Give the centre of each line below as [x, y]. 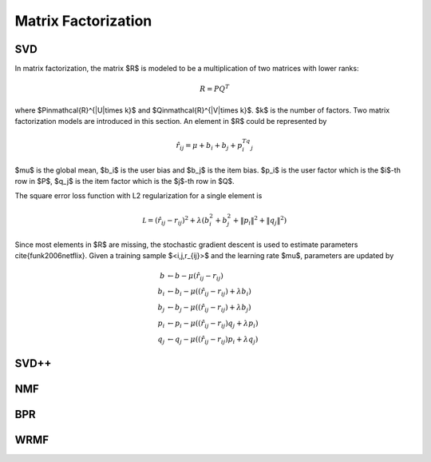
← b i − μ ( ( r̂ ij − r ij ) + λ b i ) [210, 293]
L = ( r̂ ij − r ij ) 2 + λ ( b [176, 221]
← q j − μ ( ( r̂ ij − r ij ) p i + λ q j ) [213, 340]
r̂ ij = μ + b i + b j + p [209, 146]
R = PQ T [215, 88]
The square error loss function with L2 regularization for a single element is [138, 196]
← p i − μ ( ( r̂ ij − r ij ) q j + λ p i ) [213, 324]
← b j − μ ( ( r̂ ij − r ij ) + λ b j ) [210, 308]
